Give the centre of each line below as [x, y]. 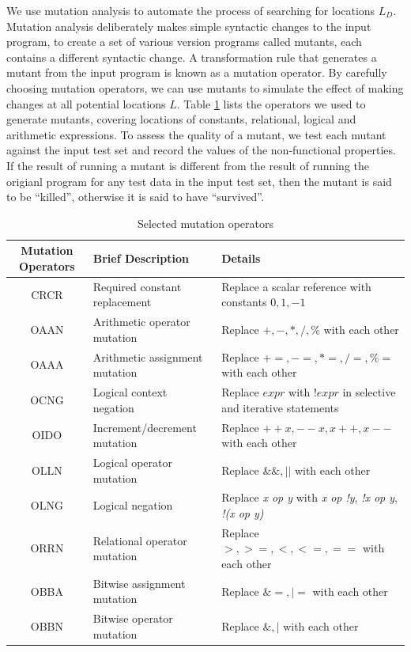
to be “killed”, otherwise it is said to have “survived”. [135, 197]
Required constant [137, 286]
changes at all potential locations [86, 103]
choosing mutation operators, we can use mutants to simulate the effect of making [205, 87]
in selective [369, 392]
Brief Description [141, 258]
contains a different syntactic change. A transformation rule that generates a [192, 57]
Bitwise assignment [139, 583]
